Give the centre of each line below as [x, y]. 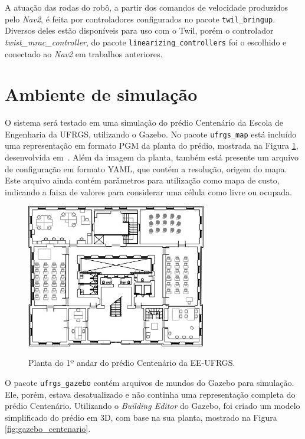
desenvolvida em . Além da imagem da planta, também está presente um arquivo [152, 157]
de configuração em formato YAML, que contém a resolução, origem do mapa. [146, 168]
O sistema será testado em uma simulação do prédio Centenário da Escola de [144, 122]
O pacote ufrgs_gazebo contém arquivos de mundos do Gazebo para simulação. [150, 382]
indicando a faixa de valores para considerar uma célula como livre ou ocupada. [148, 191]
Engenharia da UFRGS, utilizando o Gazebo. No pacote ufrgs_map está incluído [151, 134]
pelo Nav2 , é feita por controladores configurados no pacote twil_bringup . [140, 19]
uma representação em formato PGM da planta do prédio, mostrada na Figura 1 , [152, 145]
